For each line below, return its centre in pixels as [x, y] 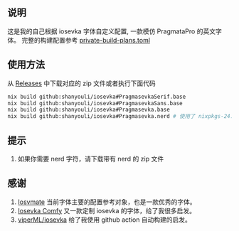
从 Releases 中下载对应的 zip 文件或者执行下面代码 [81, 83]
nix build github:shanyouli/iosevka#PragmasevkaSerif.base [97, 97]
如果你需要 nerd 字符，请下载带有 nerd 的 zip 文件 [91, 159]
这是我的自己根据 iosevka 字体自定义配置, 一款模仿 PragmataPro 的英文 [111, 31]
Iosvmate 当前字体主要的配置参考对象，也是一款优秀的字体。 [107, 202]
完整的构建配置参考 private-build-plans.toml [86, 40]
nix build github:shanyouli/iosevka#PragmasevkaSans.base [95, 103]
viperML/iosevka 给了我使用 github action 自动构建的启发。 [105, 220]
